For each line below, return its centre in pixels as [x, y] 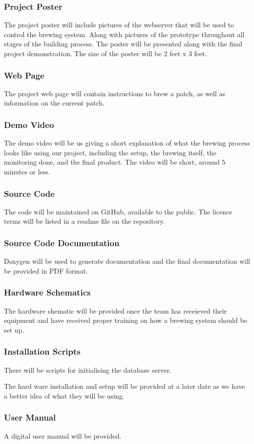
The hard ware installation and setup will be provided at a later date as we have [125, 386]
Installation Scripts [42, 351]
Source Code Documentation [62, 243]
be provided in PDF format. [46, 270]
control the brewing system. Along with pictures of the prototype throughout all [124, 34]
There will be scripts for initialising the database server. [88, 370]
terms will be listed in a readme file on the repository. [85, 221]
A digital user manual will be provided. [63, 435]
